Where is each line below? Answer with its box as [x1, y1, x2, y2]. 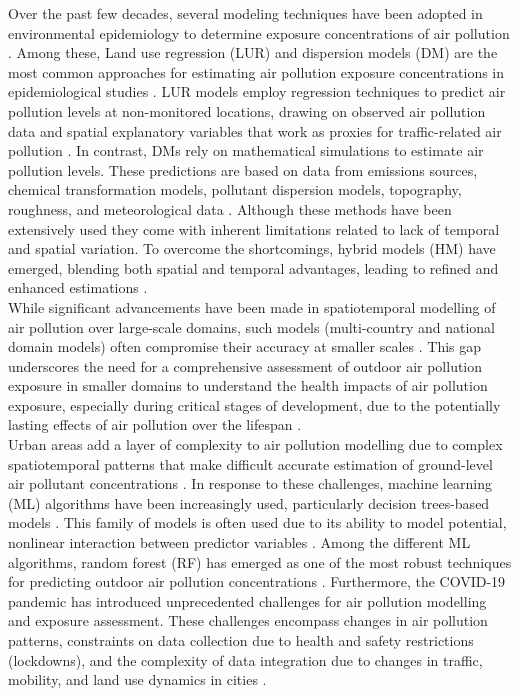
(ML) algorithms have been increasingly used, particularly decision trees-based [8, 492, 490, 513]
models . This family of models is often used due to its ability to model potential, [8, 512, 507, 533]
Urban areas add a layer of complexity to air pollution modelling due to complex [8, 434, 503, 455]
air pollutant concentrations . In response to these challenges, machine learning [8, 473, 492, 494]
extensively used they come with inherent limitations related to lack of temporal [8, 218, 500, 239]
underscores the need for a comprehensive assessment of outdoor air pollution [8, 355, 483, 376]
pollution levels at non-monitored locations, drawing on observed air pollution [8, 100, 486, 121]
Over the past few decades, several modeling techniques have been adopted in [8, 3, 483, 23]
